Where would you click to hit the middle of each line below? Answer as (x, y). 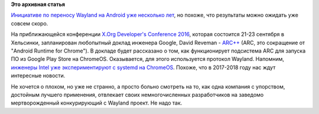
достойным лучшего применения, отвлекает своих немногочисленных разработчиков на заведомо (137, 95)
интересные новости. (38, 76)
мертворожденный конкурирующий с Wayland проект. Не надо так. (97, 103)
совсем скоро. (30, 23)
